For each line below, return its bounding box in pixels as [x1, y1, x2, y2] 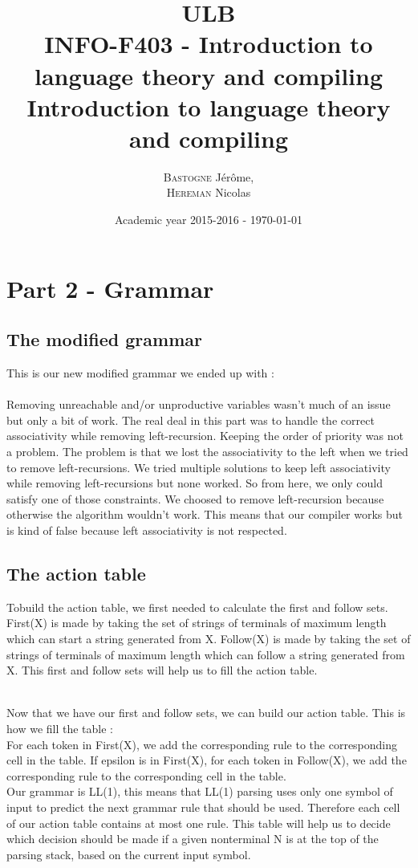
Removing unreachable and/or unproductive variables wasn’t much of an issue [6, 396, 391, 413]
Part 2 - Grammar [6, 271, 214, 304]
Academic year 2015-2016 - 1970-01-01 [114, 211, 303, 228]
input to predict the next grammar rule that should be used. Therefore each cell [6, 798, 400, 815]
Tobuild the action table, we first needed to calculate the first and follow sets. [6, 598, 388, 615]
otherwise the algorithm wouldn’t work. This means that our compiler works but [6, 506, 404, 523]
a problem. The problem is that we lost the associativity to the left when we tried [6, 443, 408, 460]
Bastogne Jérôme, [163, 168, 254, 185]
